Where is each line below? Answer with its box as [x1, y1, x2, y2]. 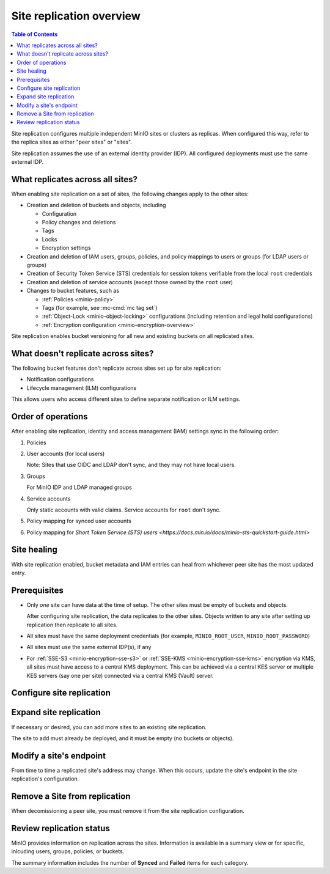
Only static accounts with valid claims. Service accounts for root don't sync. [26, 506, 221, 513]
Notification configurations [26, 376, 94, 383]
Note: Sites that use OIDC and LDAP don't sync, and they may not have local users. [26, 461, 237, 469]
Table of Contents [11, 31, 58, 38]
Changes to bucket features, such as [26, 287, 119, 295]
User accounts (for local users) [26, 450, 105, 457]
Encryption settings [42, 244, 91, 252]
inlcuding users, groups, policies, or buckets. [11, 848, 125, 855]
